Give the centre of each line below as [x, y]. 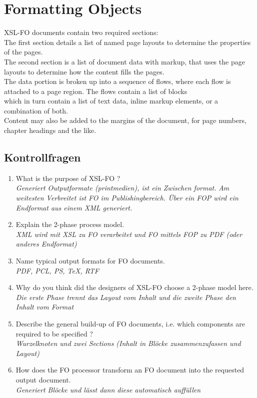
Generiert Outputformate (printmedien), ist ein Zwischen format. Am [122, 188]
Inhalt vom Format [45, 307]
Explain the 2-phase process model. [70, 224]
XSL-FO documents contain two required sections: [81, 32]
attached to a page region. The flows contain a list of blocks [96, 91]
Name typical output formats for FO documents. [90, 261]
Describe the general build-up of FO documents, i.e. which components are [130, 323]
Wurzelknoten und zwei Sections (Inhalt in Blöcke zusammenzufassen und [128, 343]
